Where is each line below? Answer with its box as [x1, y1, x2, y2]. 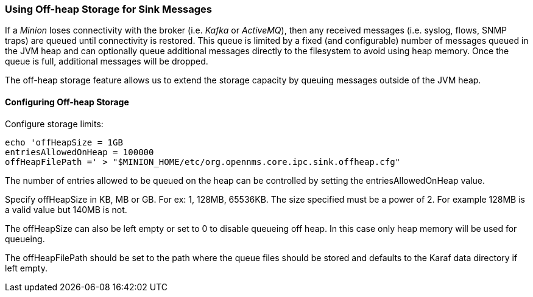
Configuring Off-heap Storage [5, 96, 129, 107]
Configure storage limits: [5, 118, 104, 129]
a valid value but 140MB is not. [5, 204, 127, 215]
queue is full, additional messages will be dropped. [5, 56, 208, 67]
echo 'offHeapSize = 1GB [5, 137, 123, 147]
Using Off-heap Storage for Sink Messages [5, 3, 212, 15]
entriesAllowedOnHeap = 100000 [5, 147, 154, 157]
